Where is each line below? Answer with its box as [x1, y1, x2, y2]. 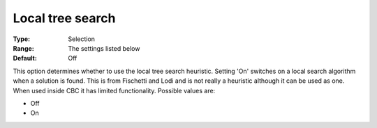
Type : [13, 35, 31, 43]
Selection [68, 35, 96, 43]
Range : [13, 44, 34, 52]
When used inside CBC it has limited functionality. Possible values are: [13, 86, 216, 95]
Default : [13, 54, 38, 63]
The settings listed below [68, 44, 140, 52]
